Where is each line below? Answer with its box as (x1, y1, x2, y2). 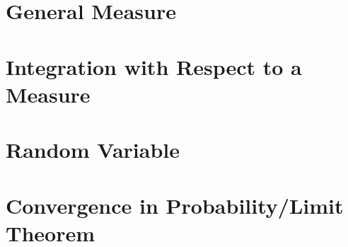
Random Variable (6, 135, 180, 164)
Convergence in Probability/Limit (6, 190, 344, 219)
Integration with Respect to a (6, 52, 302, 81)
